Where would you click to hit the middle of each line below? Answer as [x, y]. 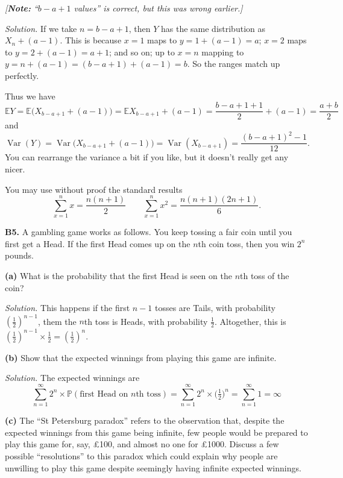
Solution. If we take [41, 28]
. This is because [91, 40]
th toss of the [265, 276]
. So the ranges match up [234, 64]
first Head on [104, 394]
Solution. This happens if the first [68, 308]
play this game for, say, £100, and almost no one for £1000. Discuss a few [142, 444]
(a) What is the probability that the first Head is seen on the [118, 276]
